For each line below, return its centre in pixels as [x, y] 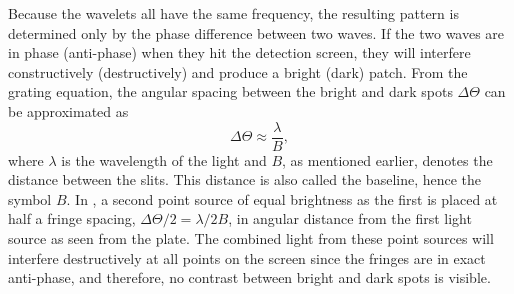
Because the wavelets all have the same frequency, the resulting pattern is [233, 13]
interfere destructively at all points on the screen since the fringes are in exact [247, 257]
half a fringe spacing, [72, 218]
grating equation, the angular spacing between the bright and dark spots [230, 91]
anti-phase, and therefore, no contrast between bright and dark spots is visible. [249, 277]
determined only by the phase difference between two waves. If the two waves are [256, 32]
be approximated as [68, 110]
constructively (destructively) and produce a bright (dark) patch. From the [238, 71]
